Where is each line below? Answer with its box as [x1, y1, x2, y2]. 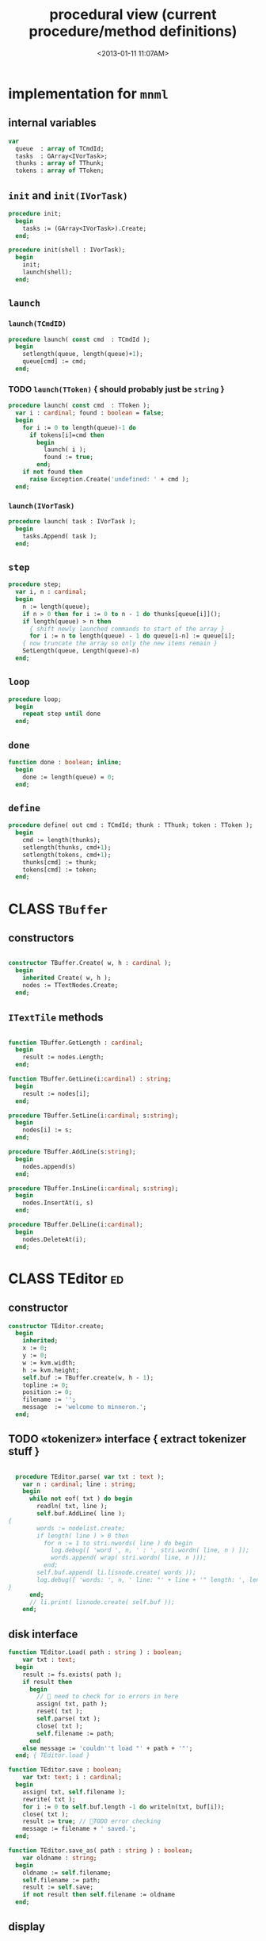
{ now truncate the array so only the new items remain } [22, 640, 218, 648]
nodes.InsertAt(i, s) [22, 1199, 93, 1207]
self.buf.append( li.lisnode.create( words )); [36, 1568, 196, 1577]
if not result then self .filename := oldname [22, 1891, 176, 1899]
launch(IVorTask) [8, 501, 75, 511]
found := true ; [43, 454, 93, 461]
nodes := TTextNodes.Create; [22, 981, 119, 989]
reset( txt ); [36, 1707, 83, 1716]
